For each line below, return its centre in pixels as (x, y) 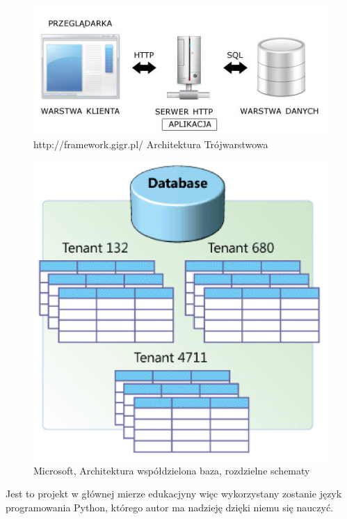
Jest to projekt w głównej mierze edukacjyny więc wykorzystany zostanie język (174, 494)
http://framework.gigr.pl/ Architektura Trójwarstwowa (151, 144)
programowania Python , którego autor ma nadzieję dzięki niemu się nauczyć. (169, 507)
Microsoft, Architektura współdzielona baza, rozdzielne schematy (172, 470)
